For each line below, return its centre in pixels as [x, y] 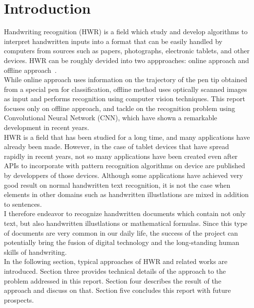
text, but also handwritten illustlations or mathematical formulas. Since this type [126, 223]
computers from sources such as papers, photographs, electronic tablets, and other [127, 51]
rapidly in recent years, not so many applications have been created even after [121, 156]
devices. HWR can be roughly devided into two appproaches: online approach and [127, 60]
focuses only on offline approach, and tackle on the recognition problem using [120, 108]
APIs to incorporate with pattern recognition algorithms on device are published [125, 165]
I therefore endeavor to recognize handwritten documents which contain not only [125, 213]
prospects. [19, 299]
